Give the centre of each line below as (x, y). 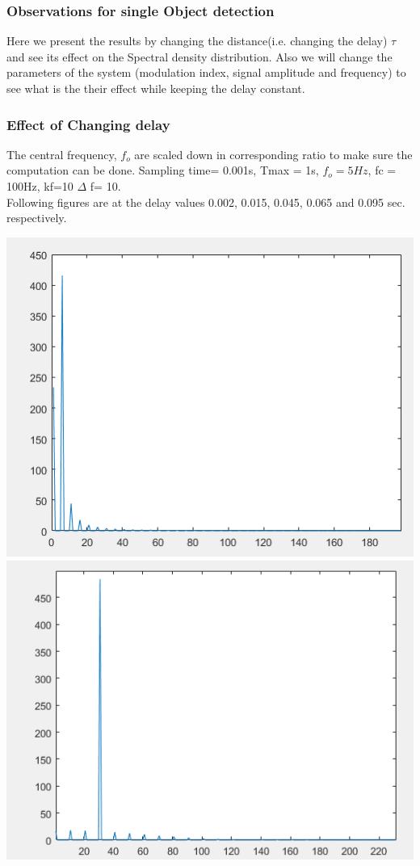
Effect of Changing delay (88, 124)
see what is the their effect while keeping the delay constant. (156, 88)
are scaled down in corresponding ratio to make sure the (273, 154)
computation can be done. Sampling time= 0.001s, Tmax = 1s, (163, 170)
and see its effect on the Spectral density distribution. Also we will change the (199, 56)
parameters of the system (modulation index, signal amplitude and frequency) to (206, 72)
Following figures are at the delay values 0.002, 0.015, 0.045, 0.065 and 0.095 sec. (206, 202)
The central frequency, (62, 154)
